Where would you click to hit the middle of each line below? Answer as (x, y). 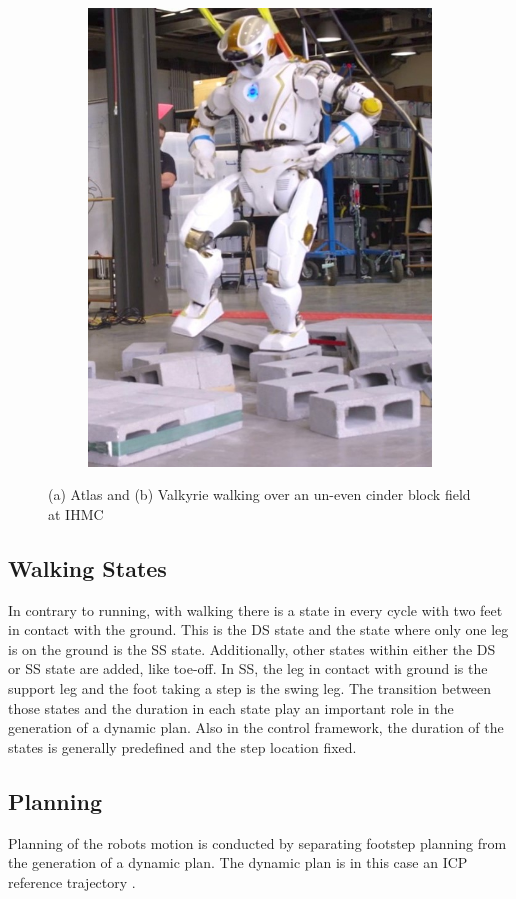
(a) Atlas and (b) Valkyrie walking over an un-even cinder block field (259, 494)
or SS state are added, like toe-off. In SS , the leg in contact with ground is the (248, 668)
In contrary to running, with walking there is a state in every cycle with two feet (255, 609)
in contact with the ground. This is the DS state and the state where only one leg (258, 629)
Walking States (87, 567)
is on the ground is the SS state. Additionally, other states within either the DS (252, 648)
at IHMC (76, 513)
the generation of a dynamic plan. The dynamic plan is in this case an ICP (238, 862)
